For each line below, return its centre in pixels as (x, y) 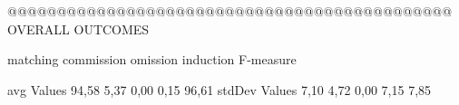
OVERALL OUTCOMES (78, 29)
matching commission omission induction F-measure (152, 59)
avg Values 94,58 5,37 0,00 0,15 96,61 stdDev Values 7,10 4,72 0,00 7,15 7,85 (220, 89)
